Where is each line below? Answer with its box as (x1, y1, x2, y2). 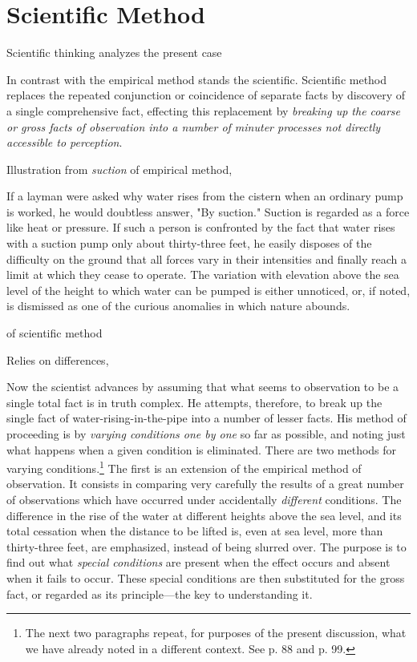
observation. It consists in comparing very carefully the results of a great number (6, 475, 404, 492)
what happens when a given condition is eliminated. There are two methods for (6, 441, 397, 458)
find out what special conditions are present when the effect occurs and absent (6, 554, 391, 571)
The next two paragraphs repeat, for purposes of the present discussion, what (25, 624, 407, 641)
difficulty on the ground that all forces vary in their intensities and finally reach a (6, 250, 407, 267)
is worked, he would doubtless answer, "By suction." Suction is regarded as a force (6, 203, 410, 220)
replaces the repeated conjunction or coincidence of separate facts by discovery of (6, 87, 406, 103)
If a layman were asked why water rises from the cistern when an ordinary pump (6, 188, 403, 204)
